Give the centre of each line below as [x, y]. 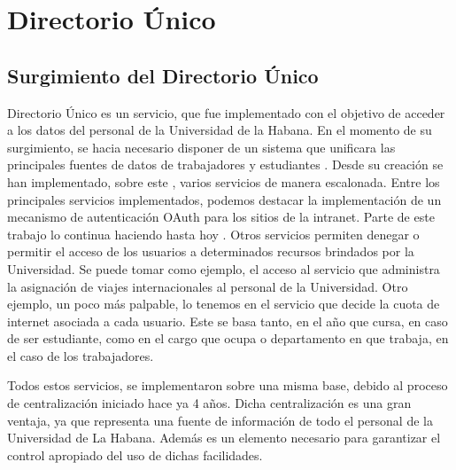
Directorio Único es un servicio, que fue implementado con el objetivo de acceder [226, 112]
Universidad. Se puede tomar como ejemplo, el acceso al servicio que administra [224, 268]
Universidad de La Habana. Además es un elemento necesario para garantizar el [224, 438]
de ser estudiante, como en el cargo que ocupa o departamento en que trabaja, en [228, 338]
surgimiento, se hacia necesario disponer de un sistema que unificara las [201, 147]
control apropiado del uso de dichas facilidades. [135, 454]
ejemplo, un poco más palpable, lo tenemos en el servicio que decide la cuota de [224, 304]
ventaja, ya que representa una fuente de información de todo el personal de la [220, 420]
